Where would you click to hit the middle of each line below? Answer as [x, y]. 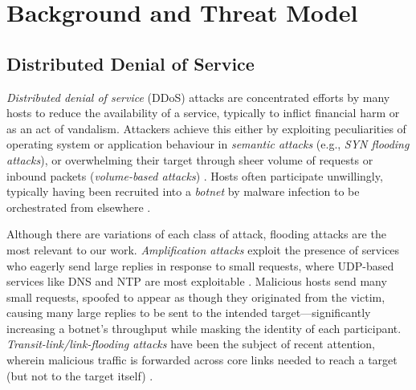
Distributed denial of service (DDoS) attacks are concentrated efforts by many [198, 97]
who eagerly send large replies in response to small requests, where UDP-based [200, 265]
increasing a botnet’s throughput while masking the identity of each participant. [204, 328]
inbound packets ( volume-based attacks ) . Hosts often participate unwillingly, [195, 175]
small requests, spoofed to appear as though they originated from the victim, [196, 297]
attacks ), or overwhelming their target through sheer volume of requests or [190, 159]
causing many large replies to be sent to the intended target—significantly [189, 313]
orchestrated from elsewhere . [79, 207]
